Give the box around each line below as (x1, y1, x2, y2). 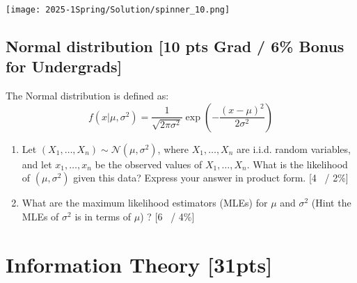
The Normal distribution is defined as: (6, 88, 169, 103)
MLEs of (22, 209, 59, 224)
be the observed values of (95, 156, 203, 171)
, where (157, 141, 189, 156)
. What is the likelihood (246, 156, 348, 171)
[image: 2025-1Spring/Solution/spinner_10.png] (6, 5, 230, 15)
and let (22, 156, 52, 171)
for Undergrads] (6, 56, 122, 77)
